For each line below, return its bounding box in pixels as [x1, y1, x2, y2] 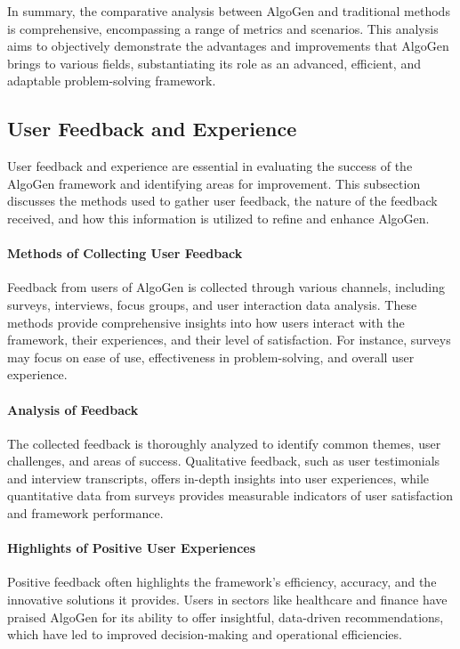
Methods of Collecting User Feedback [7, 244, 243, 263]
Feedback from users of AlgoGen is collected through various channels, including [7, 278, 446, 296]
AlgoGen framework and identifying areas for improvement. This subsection [7, 174, 421, 192]
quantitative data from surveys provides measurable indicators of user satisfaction [7, 486, 453, 505]
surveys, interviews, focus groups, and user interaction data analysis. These [7, 295, 417, 313]
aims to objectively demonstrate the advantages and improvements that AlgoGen [7, 37, 449, 55]
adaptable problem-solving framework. [7, 71, 216, 90]
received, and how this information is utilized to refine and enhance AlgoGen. [7, 208, 430, 227]
